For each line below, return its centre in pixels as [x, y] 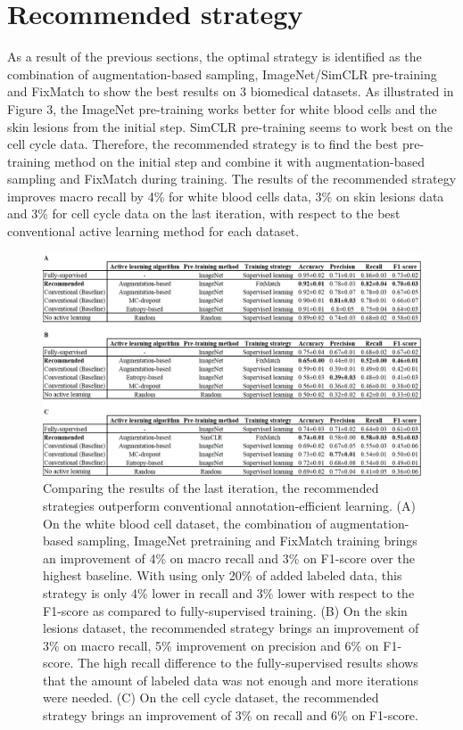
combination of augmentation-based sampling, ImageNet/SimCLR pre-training [222, 74]
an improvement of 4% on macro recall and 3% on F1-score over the [229, 558]
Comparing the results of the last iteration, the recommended [211, 488]
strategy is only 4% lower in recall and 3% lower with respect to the [229, 592]
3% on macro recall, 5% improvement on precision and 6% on [211, 645]
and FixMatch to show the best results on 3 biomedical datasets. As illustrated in [231, 91]
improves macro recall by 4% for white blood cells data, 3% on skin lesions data [226, 196]
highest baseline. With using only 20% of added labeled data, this [223, 575]
